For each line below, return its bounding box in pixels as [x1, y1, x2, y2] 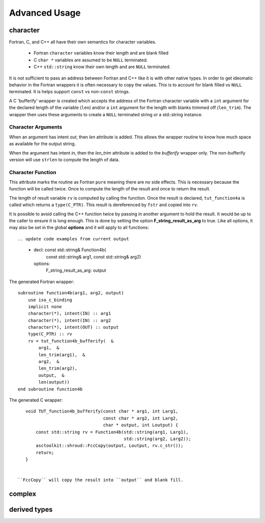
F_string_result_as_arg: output [46, 267, 106, 273]
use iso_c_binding [27, 297, 73, 303]
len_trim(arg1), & [38, 352, 85, 358]
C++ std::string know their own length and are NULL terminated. [33, 64, 171, 70]
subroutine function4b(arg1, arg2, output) [18, 290, 124, 296]
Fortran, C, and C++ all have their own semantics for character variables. [9, 39, 157, 45]
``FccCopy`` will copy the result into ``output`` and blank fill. [18, 477, 184, 483]
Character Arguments [9, 124, 62, 131]
